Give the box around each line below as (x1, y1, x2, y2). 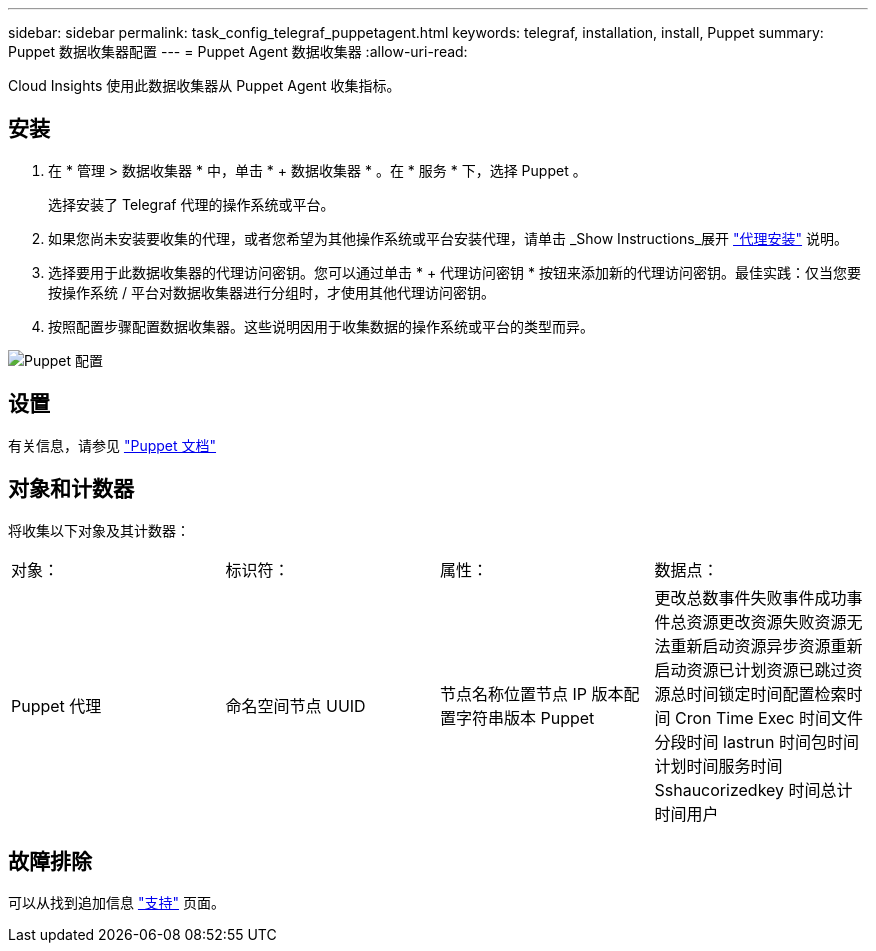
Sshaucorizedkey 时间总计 (654, 779, 853, 800)
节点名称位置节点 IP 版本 (440, 683, 624, 704)
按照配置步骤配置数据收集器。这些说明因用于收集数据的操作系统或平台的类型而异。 (48, 317, 594, 335)
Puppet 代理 (11, 695, 102, 716)
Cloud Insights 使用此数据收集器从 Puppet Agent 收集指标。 (8, 77, 401, 94)
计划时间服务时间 (654, 755, 783, 776)
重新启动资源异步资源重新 (670, 635, 863, 656)
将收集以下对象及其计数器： (8, 521, 190, 539)
